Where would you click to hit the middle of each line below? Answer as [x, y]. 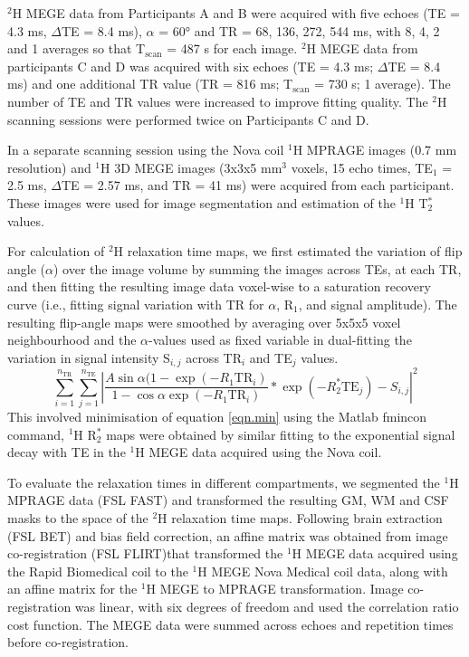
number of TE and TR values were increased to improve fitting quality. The [218, 101]
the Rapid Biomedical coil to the [98, 571]
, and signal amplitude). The [378, 304]
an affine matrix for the [72, 589]
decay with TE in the [67, 452]
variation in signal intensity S [89, 357]
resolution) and [49, 167]
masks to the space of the [78, 517]
